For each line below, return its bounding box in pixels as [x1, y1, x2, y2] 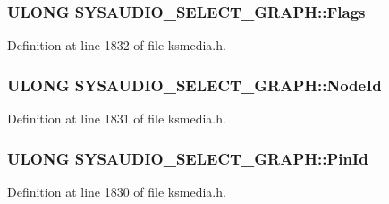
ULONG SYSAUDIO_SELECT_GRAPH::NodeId [7, 73, 382, 96]
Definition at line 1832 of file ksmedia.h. [7, 36, 226, 55]
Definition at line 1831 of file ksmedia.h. [7, 109, 226, 128]
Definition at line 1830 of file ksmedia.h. [7, 182, 226, 200]
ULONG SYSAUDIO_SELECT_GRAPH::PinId [7, 147, 368, 169]
